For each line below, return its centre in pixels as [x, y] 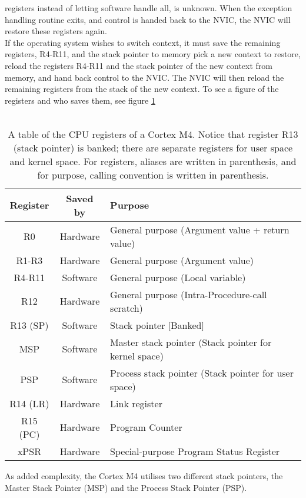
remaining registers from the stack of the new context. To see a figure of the [142, 89]
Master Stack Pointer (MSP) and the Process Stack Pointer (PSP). [126, 487]
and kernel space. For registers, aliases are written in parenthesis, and [153, 161]
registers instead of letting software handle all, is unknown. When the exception [149, 8]
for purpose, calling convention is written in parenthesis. [153, 174]
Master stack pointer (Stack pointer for [191, 342]
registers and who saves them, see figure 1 [80, 100]
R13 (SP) [29, 325]
